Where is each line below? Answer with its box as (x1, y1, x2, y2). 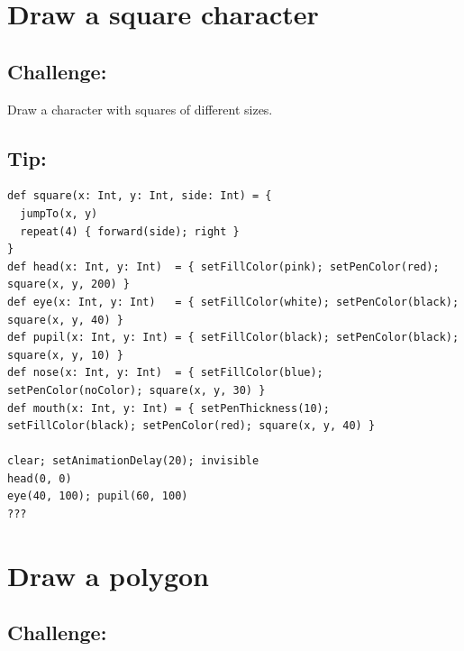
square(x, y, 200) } (7, 278, 131, 291)
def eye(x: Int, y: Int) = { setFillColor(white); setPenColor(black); (7, 295, 459, 308)
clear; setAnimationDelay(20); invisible (7, 454, 259, 468)
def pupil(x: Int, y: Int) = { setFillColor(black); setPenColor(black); (7, 331, 459, 344)
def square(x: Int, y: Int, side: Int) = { (7, 189, 272, 203)
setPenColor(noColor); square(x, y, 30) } (7, 383, 266, 397)
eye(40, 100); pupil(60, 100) (7, 490, 188, 503)
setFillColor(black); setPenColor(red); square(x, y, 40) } (7, 419, 376, 433)
